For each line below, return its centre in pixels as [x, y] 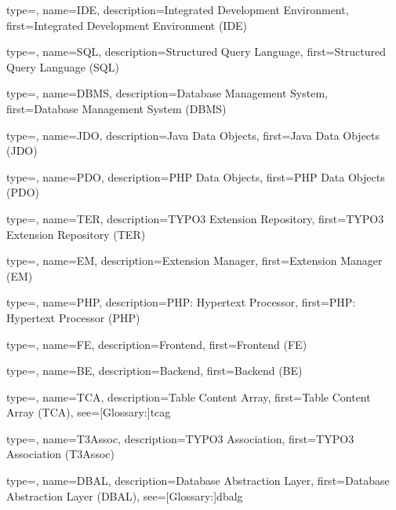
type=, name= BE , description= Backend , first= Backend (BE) [154, 371]
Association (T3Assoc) [60, 454]
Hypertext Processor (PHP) [73, 317]
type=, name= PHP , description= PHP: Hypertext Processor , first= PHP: [181, 302]
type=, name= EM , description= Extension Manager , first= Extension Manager [194, 261]
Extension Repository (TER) [76, 234]
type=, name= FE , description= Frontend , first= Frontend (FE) [157, 344]
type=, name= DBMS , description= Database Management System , [167, 93]
